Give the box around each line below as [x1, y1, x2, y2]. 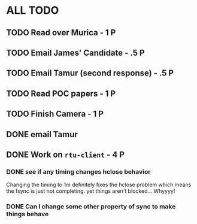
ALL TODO [6, 4, 59, 17]
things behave [6, 210, 49, 219]
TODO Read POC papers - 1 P [6, 88, 116, 99]
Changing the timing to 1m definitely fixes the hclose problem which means [6, 181, 192, 189]
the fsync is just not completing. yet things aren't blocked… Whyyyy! [6, 187, 175, 195]
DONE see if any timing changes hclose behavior [6, 167, 151, 175]
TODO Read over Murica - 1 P [6, 28, 116, 38]
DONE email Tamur [6, 129, 78, 140]
